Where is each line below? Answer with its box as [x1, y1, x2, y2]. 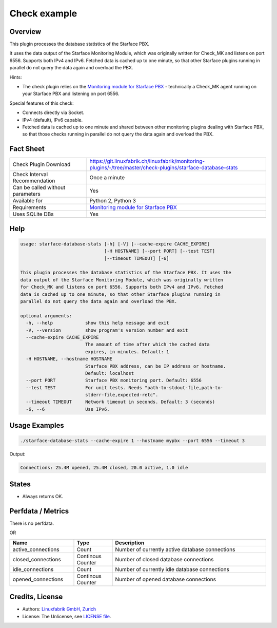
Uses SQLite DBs [12, 211, 54, 218]
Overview [9, 27, 42, 36]
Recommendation [12, 177, 55, 184]
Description [115, 539, 145, 546]
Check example [9, 8, 77, 19]
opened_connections [12, 576, 64, 583]
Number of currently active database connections [115, 546, 235, 553]
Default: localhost [85, 370, 134, 376]
